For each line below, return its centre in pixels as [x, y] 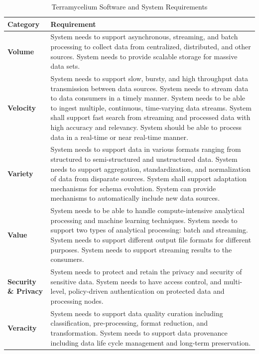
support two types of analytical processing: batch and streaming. [149, 230]
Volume [21, 51]
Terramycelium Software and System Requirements [129, 6]
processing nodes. [77, 300]
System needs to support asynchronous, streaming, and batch [144, 37]
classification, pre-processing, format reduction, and [129, 323]
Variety [20, 174]
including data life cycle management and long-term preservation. [151, 342]
